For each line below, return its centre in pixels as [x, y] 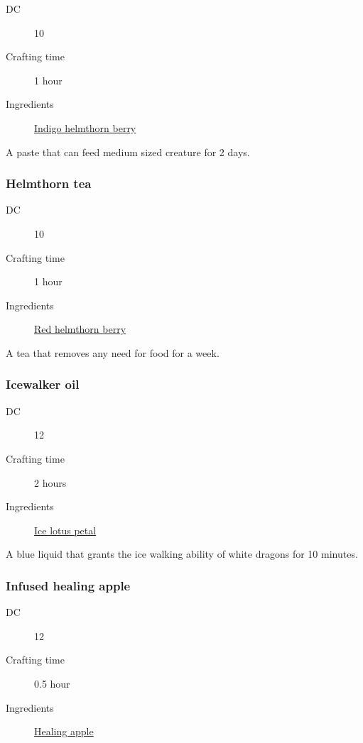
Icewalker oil [43, 384]
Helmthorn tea [49, 183]
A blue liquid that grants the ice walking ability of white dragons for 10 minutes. [182, 554]
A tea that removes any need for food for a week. [113, 352]
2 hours [50, 482]
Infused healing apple [68, 585]
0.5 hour [52, 683]
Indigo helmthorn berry [85, 127]
